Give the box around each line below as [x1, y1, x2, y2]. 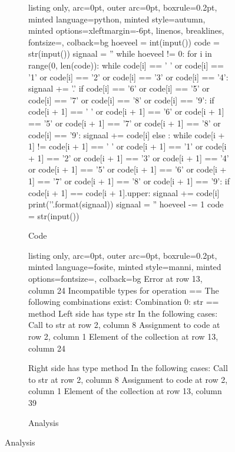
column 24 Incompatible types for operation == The [28, 284, 219, 296]
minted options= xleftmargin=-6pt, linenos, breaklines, [28, 24, 224, 37]
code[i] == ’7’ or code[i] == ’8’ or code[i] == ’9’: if [28, 93, 214, 106]
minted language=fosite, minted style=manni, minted [28, 261, 221, 273]
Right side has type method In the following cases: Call [28, 362, 228, 374]
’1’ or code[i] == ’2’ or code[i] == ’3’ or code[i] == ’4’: [28, 70, 229, 83]
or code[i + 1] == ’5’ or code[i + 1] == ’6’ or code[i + [28, 163, 227, 175]
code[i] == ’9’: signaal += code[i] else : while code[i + [28, 128, 225, 141]
